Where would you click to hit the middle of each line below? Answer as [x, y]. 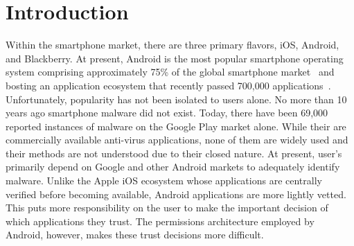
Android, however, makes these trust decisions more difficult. [135, 235]
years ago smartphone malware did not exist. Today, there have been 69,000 [167, 113]
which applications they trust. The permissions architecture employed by [160, 221]
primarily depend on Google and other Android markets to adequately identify [173, 167]
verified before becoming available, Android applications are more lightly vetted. [176, 194]
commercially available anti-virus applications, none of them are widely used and [177, 140]
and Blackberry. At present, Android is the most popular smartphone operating [175, 58]
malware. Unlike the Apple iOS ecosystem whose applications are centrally [164, 181]
